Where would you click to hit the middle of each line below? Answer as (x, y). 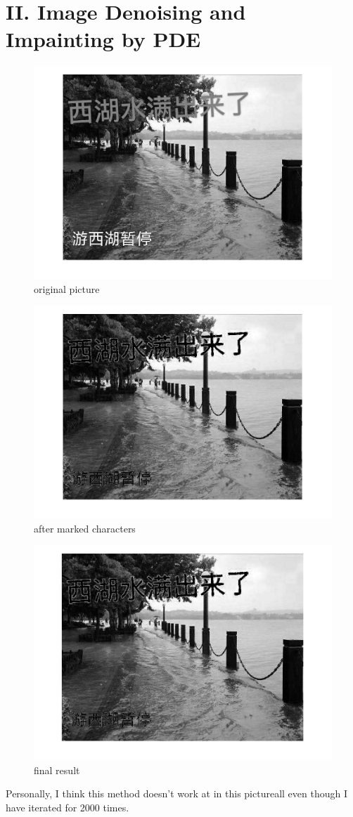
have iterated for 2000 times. (68, 807)
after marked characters (85, 528)
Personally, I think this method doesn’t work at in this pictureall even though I (176, 793)
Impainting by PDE (103, 39)
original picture (67, 288)
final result (57, 770)
